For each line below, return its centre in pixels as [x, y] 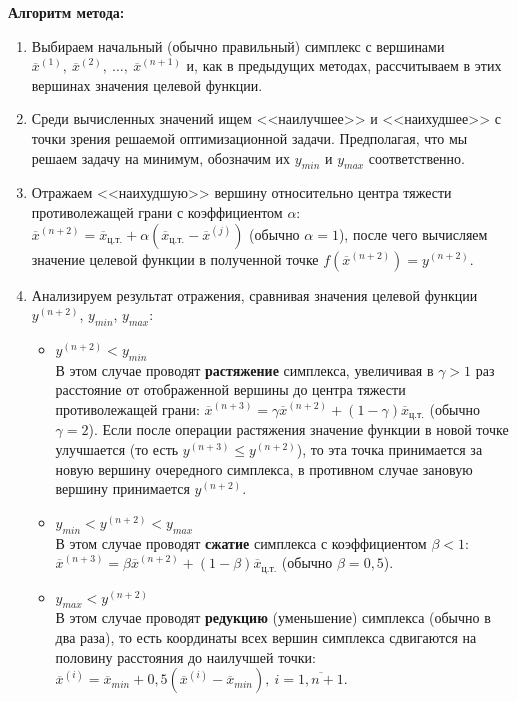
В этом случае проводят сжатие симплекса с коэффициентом [241, 542]
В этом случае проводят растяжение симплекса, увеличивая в [244, 369]
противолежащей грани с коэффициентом [157, 211]
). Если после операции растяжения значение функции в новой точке [298, 429]
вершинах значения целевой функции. [147, 84]
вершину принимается [122, 488]
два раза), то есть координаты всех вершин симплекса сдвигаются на [266, 636]
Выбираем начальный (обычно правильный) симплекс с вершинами [238, 45]
